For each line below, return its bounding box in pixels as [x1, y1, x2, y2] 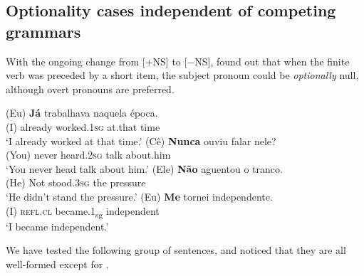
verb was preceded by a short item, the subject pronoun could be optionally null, [6, 68, 359, 83]
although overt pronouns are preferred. [6, 81, 175, 96]
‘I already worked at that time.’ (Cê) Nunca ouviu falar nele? [6, 133, 276, 148]
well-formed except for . [6, 256, 109, 271]
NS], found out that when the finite [194, 53, 350, 68]
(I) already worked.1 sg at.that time [6, 119, 160, 134]
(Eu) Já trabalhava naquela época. [6, 105, 158, 120]
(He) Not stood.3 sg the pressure [6, 175, 146, 190]
